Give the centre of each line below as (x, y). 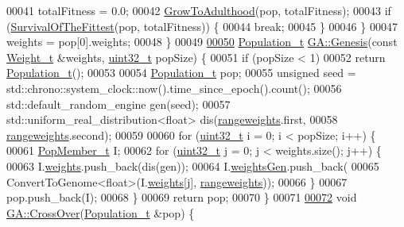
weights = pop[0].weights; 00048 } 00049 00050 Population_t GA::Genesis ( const (202, 42)
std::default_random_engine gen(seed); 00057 (118, 104)
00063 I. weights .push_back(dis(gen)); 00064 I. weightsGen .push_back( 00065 (193, 165)
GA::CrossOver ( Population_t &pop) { (101, 212)
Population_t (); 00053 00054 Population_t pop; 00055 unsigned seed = (181, 73)
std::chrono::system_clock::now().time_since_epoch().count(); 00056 (174, 88)
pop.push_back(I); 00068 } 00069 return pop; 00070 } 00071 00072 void (182, 197)
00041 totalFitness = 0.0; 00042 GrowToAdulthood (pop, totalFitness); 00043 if (199, 10)
